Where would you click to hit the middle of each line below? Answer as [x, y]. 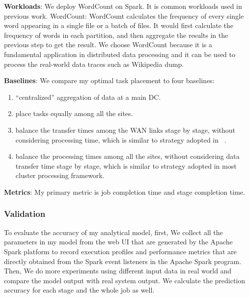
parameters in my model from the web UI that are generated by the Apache [118, 242]
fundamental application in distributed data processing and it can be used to [120, 54]
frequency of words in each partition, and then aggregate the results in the [116, 35]
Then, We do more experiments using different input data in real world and [118, 271]
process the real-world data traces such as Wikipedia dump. [94, 64]
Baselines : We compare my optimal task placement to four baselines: [109, 80]
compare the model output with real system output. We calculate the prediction [125, 280]
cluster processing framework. [60, 175]
